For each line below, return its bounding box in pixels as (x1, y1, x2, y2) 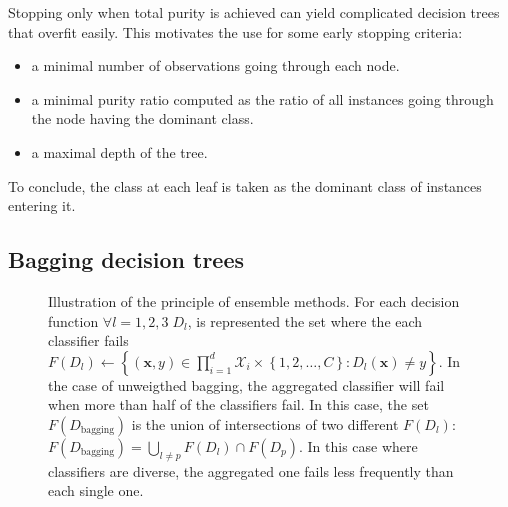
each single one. (48, 480, 144, 501)
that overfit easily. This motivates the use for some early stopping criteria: (8, 21, 463, 42)
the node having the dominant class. (31, 108, 254, 129)
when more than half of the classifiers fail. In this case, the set (48, 394, 429, 415)
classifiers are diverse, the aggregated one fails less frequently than (48, 460, 454, 481)
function (48, 310, 99, 331)
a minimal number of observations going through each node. (31, 55, 400, 76)
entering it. (8, 195, 76, 216)
